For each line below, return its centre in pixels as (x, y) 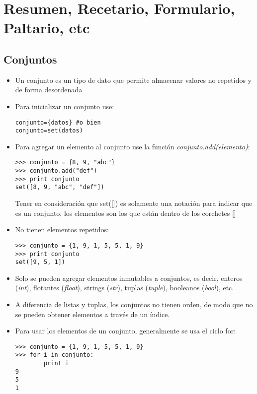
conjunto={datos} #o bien (58, 122)
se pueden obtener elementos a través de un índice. (92, 314)
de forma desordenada (49, 90)
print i (56, 363)
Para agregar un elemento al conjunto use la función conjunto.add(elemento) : (132, 146)
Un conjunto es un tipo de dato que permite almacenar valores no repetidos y (133, 80)
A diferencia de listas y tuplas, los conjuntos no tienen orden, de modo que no (134, 304)
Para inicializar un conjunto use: (65, 106)
